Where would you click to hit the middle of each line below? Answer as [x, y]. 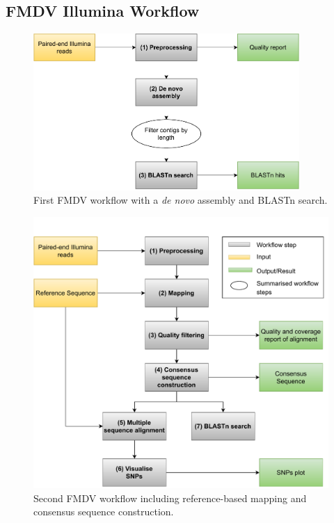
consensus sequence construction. [104, 512]
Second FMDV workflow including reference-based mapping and [170, 498]
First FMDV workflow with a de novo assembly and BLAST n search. [181, 200]
